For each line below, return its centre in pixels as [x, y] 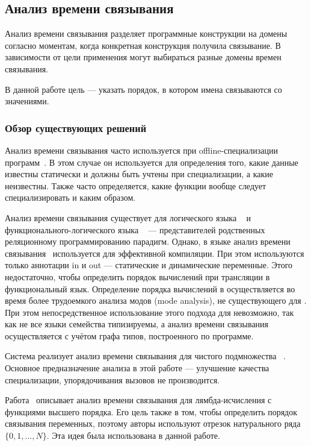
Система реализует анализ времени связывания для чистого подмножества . [146, 356]
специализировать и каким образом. [70, 197]
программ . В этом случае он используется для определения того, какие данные [152, 162]
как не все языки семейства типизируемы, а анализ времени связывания [137, 324]
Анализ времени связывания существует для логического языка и [128, 217]
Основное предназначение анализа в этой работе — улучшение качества [137, 368]
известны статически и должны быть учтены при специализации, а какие [139, 174]
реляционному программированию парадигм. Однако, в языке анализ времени [148, 241]
